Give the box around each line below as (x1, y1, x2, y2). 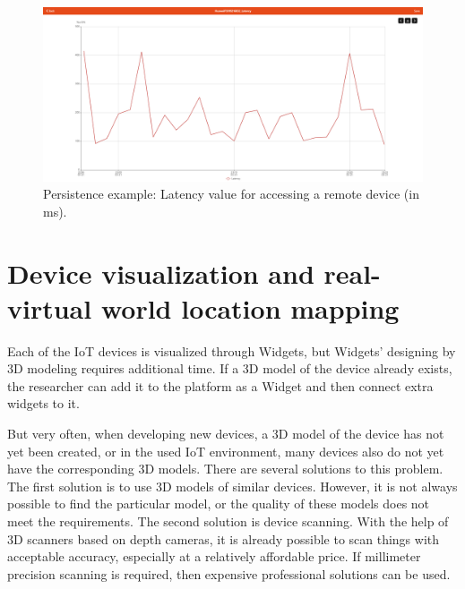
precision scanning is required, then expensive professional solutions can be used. (7, 564, 451, 583)
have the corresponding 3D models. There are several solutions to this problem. (7, 459, 443, 478)
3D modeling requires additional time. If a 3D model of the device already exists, (7, 359, 452, 378)
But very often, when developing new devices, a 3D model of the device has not (7, 424, 444, 443)
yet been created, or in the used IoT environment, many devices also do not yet (7, 441, 444, 460)
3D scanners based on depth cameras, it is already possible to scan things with (7, 529, 440, 548)
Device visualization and (7, 254, 314, 291)
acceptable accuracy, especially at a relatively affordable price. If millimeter (7, 547, 421, 566)
